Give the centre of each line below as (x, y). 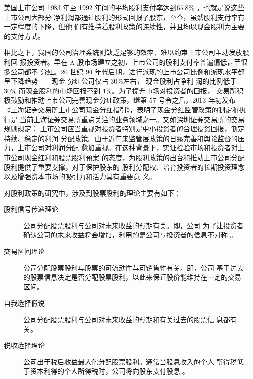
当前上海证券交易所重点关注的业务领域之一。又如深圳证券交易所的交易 (132, 119)
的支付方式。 (24, 36)
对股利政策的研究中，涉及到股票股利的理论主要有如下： (92, 192)
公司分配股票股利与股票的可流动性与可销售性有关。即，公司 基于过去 (134, 267)
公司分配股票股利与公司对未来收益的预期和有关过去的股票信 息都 (127, 319)
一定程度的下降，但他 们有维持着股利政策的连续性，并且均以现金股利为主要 (124, 27)
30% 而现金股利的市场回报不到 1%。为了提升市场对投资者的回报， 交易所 (120, 90)
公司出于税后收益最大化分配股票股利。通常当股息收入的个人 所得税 (130, 361)
